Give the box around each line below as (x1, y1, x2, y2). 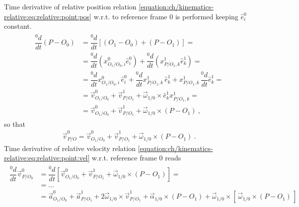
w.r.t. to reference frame (93, 11, 167, 21)
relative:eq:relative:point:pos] (4, 11, 91, 21)
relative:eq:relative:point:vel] (4, 153, 90, 163)
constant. (4, 21, 32, 31)
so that (4, 118, 25, 129)
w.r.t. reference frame (92, 153, 157, 163)
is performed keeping (175, 11, 238, 21)
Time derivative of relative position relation (4, 1, 137, 11)
